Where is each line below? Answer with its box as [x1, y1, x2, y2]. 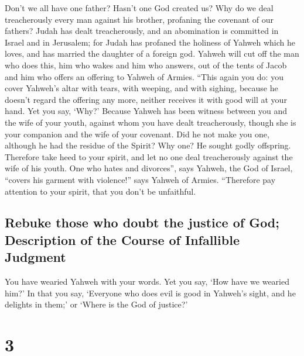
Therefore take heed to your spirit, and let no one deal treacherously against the [5, 150, 293, 163]
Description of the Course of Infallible [5, 230, 240, 248]
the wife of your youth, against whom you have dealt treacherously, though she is [5, 116, 296, 128]
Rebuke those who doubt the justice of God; [5, 213, 279, 231]
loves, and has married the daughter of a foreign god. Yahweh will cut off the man [5, 47, 299, 60]
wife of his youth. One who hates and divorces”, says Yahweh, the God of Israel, [5, 162, 293, 174]
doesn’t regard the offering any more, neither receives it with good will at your [5, 93, 287, 105]
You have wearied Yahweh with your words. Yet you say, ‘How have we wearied [5, 275, 289, 288]
